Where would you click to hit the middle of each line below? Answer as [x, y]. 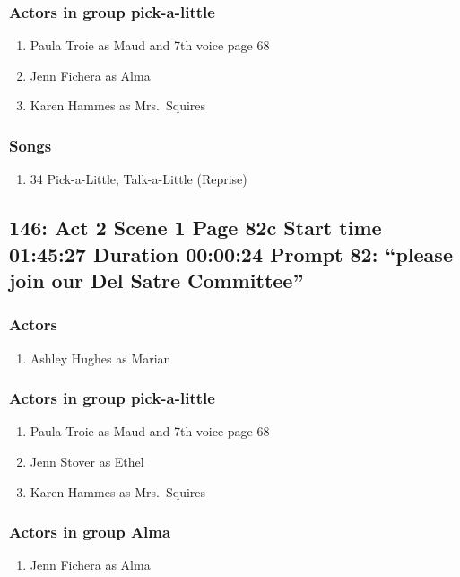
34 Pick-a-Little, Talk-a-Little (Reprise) [139, 179]
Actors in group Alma [90, 532]
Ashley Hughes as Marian [100, 358]
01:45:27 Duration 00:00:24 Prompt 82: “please [231, 254]
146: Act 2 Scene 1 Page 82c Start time [195, 227]
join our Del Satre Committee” [156, 280]
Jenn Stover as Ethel [87, 461]
